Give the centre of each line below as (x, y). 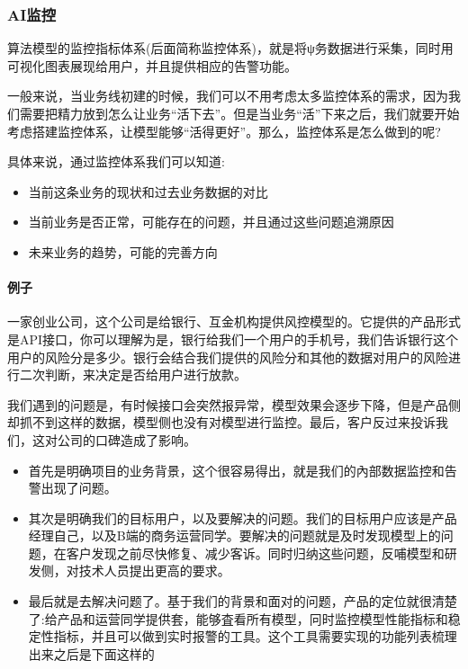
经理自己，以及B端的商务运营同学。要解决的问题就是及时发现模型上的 (234, 535)
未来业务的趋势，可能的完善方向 (123, 251)
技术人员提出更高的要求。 (154, 571)
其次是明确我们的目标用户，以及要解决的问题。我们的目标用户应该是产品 (243, 517)
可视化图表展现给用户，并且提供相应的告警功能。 (152, 65)
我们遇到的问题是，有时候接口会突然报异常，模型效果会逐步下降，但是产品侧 (234, 404)
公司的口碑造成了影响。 (126, 439)
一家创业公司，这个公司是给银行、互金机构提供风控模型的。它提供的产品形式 (234, 321)
